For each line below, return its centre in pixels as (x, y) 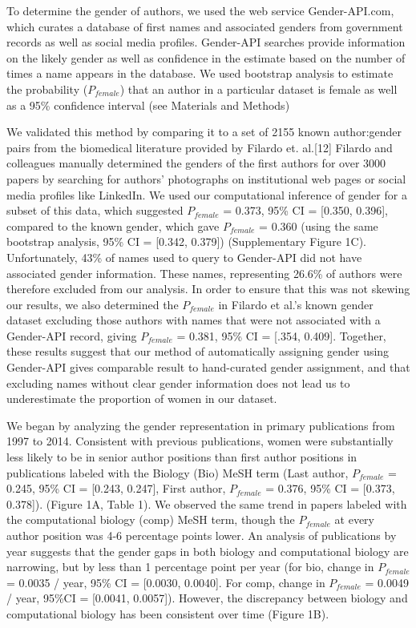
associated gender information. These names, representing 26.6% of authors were (204, 273)
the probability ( (47, 89)
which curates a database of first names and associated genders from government (205, 26)
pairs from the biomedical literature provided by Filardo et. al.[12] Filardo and (200, 147)
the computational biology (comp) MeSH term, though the (151, 519)
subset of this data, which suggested (95, 210)
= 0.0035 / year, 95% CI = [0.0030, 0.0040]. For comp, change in (166, 582)
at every (355, 519)
